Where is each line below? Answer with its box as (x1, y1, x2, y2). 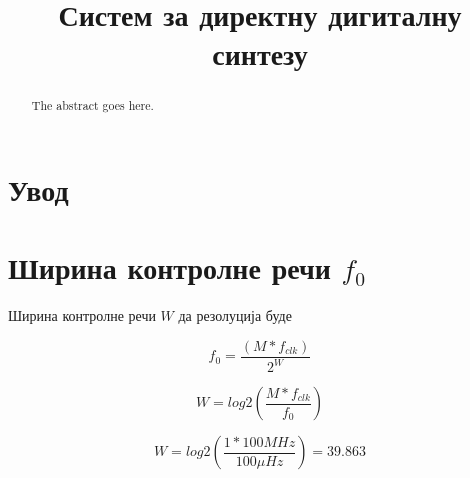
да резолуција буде (178, 305, 292, 326)
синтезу (212, 33, 308, 74)
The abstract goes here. (31, 97, 154, 114)
